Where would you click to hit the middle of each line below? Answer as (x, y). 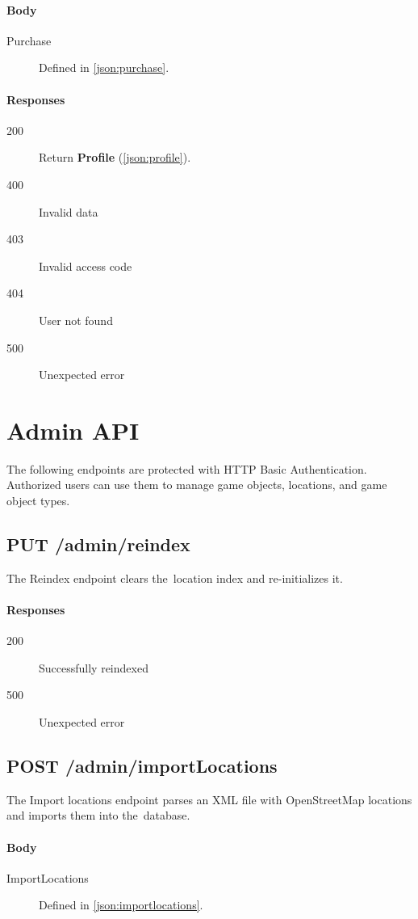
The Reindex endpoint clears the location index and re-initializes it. (175, 578)
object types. (38, 501)
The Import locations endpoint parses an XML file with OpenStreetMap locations (209, 799)
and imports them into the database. (98, 815)
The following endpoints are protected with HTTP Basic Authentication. (187, 468)
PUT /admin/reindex (98, 544)
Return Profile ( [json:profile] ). (115, 157)
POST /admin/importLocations (142, 765)
